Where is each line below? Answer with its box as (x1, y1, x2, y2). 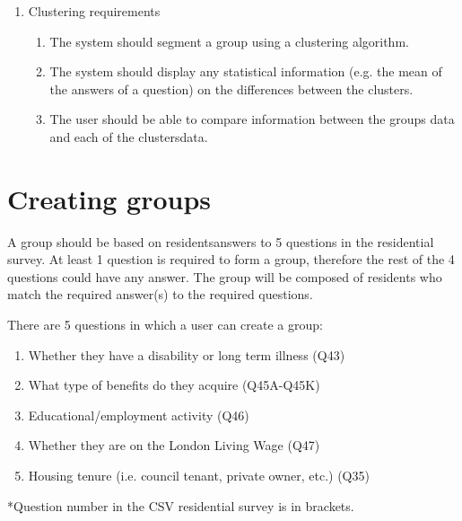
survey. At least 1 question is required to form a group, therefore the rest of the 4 (7, 250, 455, 269)
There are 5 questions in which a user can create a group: (7, 315, 323, 334)
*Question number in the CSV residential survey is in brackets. (7, 496, 354, 515)
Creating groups (7, 180, 212, 216)
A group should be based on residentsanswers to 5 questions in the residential (7, 232, 434, 251)
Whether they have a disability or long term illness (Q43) (28, 345, 345, 364)
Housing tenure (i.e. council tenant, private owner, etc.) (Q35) (28, 466, 370, 485)
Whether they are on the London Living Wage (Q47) (28, 436, 320, 455)
